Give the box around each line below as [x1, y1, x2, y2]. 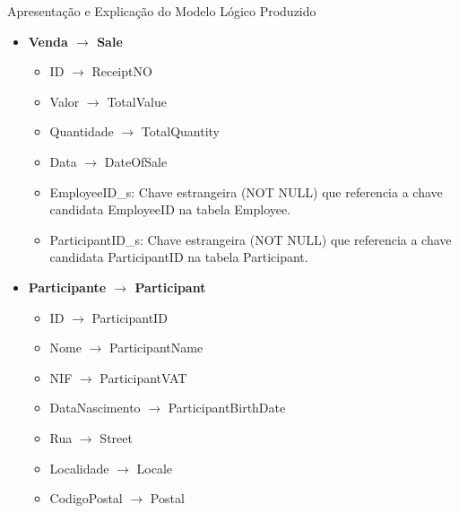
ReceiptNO [91, 62, 152, 81]
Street [100, 428, 133, 447]
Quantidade [49, 122, 114, 141]
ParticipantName [109, 338, 204, 357]
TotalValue [107, 91, 167, 110]
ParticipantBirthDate [168, 398, 286, 417]
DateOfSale [104, 152, 168, 170]
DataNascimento [49, 398, 141, 417]
